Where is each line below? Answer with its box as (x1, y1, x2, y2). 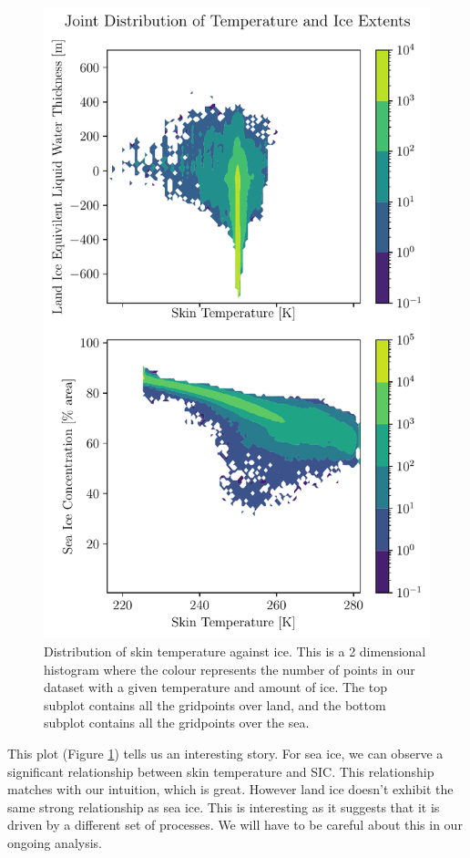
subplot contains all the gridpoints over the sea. (44, 713, 310, 732)
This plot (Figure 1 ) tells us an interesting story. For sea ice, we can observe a (7, 744, 444, 763)
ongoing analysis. (7, 832, 103, 852)
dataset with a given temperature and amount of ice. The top (44, 677, 387, 697)
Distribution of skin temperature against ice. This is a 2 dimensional (44, 642, 426, 661)
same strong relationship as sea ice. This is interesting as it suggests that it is (7, 797, 440, 816)
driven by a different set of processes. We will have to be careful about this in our (7, 815, 463, 834)
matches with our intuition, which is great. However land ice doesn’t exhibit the (7, 780, 454, 799)
